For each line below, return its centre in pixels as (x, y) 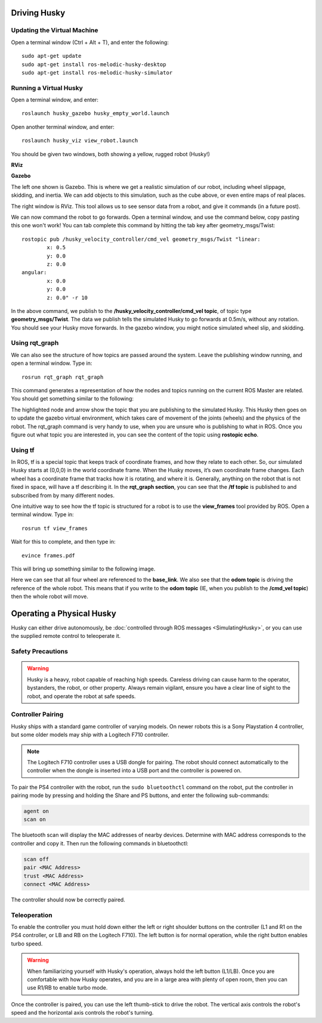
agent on (36, 811)
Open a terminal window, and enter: (55, 100)
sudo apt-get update (52, 56)
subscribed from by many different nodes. (63, 495)
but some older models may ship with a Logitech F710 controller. (90, 735)
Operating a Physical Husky (64, 613)
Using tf (23, 450)
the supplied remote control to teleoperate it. (66, 636)
